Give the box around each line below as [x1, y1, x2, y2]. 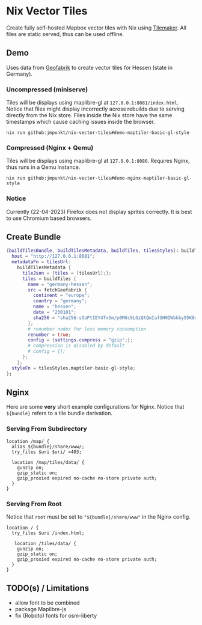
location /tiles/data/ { [14, 540, 77, 546]
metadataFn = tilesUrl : [11, 259, 71, 265]
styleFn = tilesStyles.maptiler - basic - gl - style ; [11, 365, 136, 371]
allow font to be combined [14, 599, 80, 606]
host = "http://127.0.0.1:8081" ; [11, 254, 96, 260]
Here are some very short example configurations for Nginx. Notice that [6, 403, 185, 410]
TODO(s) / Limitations [6, 583, 90, 593]
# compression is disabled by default [28, 343, 125, 349]
